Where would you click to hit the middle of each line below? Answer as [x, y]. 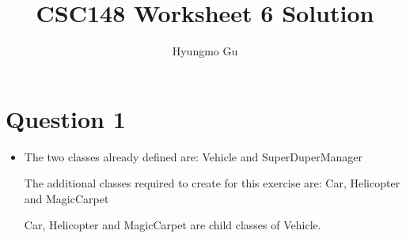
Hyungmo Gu [205, 51]
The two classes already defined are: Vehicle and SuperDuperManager [194, 156]
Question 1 [66, 118]
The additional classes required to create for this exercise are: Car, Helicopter [212, 183]
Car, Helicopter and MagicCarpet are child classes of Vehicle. [173, 225]
